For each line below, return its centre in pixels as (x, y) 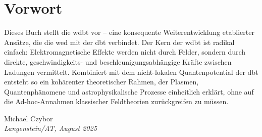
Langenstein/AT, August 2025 (50, 128)
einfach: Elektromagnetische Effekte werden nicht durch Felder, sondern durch (125, 52)
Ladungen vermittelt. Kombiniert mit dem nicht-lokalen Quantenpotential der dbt (131, 72)
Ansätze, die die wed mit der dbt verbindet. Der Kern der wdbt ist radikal (119, 42)
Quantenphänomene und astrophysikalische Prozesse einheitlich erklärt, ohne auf (129, 91)
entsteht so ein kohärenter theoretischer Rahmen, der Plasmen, (101, 82)
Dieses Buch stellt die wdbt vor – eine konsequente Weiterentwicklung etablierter (129, 32)
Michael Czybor (29, 118)
